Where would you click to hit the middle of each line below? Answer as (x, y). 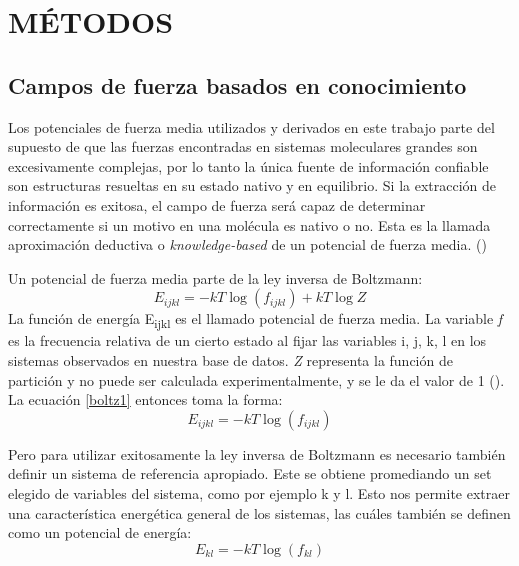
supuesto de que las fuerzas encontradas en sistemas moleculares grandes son (243, 146)
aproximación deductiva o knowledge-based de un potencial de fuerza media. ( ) (247, 244)
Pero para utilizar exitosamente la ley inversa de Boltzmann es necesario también (257, 453)
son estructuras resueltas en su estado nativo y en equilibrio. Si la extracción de (252, 185)
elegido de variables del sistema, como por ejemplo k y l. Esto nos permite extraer (259, 493)
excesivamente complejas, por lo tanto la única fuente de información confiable (248, 165)
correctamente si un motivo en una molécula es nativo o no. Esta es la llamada (249, 224)
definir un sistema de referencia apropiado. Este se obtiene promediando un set (250, 473)
